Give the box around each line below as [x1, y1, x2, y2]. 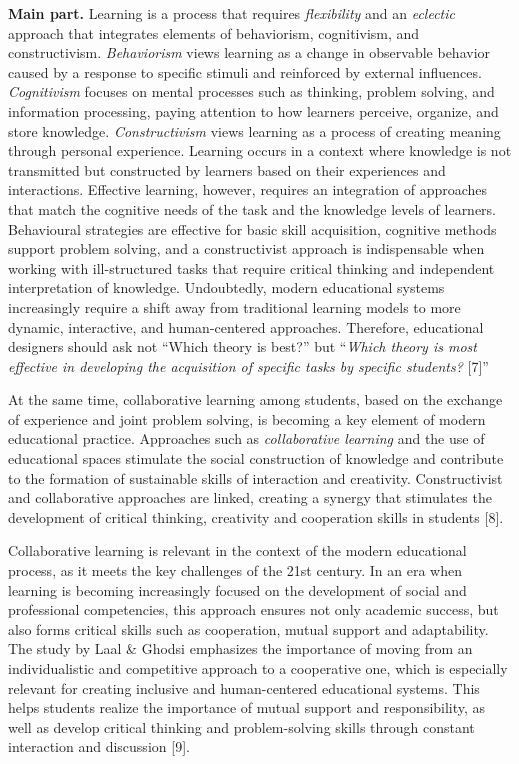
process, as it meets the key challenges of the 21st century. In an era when [8, 560, 462, 581]
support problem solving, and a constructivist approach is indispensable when [8, 238, 485, 259]
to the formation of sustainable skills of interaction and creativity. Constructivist [8, 467, 503, 488]
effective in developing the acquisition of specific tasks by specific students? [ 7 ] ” [8, 355, 489, 376]
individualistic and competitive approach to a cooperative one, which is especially [8, 658, 508, 678]
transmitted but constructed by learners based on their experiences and [8, 159, 446, 180]
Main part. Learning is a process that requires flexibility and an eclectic [8, 3, 455, 23]
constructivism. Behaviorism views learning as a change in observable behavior [8, 42, 491, 63]
